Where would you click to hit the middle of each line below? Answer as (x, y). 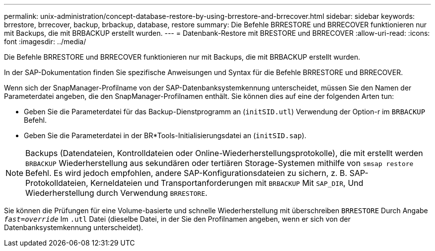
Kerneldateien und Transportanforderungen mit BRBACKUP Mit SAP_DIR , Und (227, 183)
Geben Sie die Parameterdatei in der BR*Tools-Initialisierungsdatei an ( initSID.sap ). (165, 135)
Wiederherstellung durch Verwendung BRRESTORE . (116, 193)
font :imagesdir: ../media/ (45, 42)
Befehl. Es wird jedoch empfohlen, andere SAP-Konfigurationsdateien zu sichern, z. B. (186, 173)
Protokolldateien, (57, 183)
